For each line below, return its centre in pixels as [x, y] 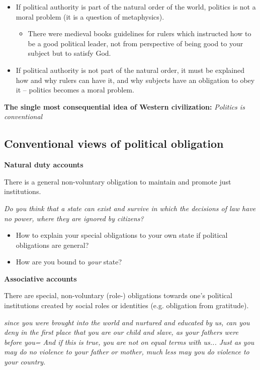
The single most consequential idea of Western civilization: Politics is [124, 106]
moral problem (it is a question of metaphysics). [90, 16]
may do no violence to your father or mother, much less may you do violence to [127, 352]
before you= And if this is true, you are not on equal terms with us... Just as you [129, 342]
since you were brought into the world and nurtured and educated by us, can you [127, 322]
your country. [25, 362]
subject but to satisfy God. [69, 53]
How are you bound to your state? [69, 262]
